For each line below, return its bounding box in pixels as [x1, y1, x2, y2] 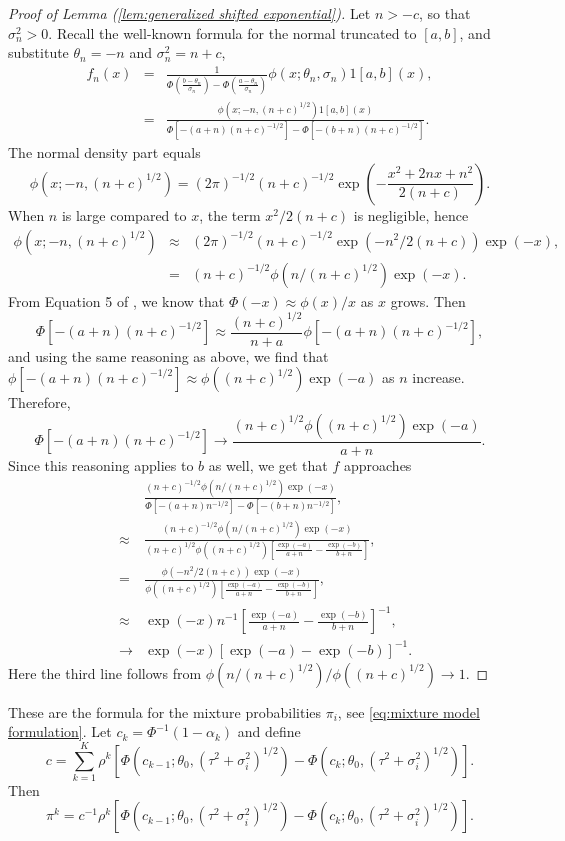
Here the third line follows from [8, 662, 202, 683]
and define [237, 721, 301, 742]
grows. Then [390, 290, 466, 311]
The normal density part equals [8, 142, 201, 163]
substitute [8, 42, 69, 63]
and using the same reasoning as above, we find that [8, 345, 329, 366]
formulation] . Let [8, 721, 112, 742]
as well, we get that [208, 454, 328, 475]
